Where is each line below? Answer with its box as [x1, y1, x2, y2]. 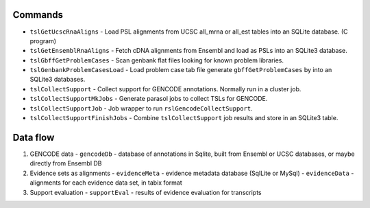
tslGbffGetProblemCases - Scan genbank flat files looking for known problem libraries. [29, 56, 284, 65]
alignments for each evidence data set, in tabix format [29, 178, 182, 187]
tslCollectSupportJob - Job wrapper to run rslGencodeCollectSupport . [29, 104, 253, 113]
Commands [12, 9, 64, 21]
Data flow [12, 131, 55, 143]
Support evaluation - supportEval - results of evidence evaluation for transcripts [29, 188, 262, 196]
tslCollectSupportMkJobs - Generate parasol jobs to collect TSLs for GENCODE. [29, 95, 268, 103]
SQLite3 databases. [29, 76, 86, 84]
